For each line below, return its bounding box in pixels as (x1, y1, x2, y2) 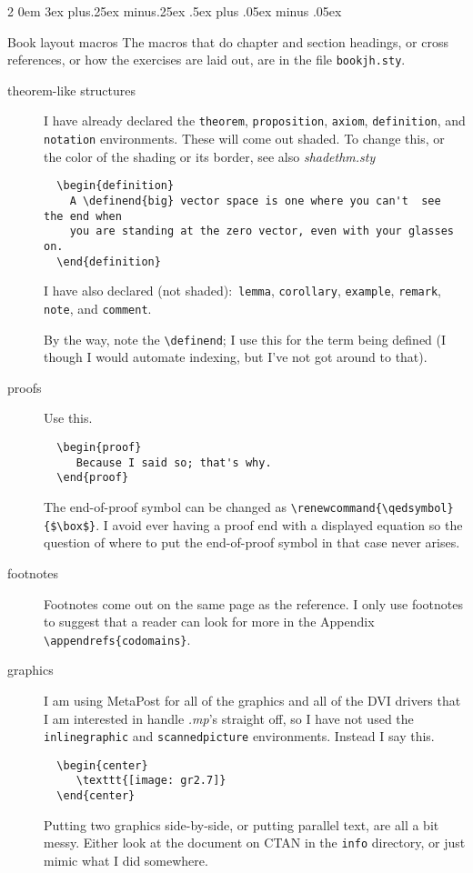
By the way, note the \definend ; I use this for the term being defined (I (44, 329, 447, 348)
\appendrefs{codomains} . (44, 629, 191, 648)
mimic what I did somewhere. (44, 851, 208, 869)
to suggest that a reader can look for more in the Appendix (44, 612, 375, 631)
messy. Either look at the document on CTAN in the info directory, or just (44, 833, 466, 852)
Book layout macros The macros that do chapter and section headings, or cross (7, 32, 448, 51)
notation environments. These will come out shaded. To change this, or (44, 129, 445, 148)
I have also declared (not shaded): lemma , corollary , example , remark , (44, 281, 441, 300)
